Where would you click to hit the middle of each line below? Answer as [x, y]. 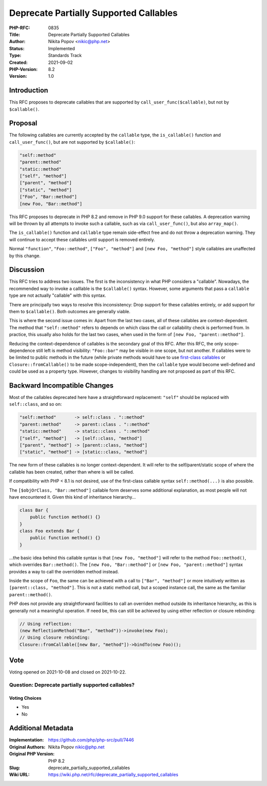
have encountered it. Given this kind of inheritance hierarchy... [72, 497]
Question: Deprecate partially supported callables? [72, 685]
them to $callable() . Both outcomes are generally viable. [70, 311]
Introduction [29, 90]
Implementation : [26, 740]
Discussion [27, 270]
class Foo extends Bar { [50, 531]
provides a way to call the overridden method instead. [64, 571]
